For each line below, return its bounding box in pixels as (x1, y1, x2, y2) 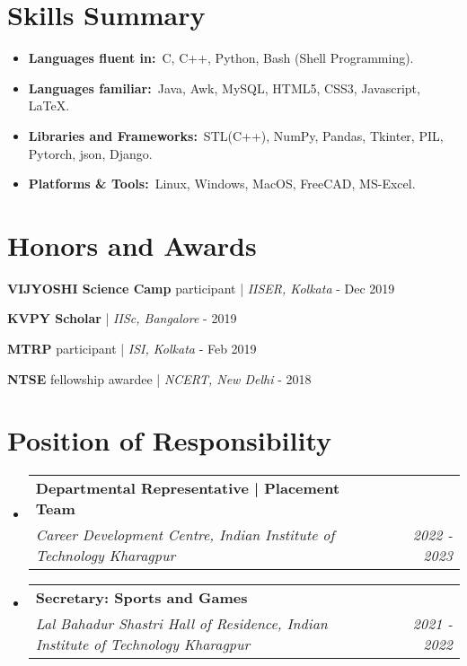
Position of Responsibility (7, 422, 332, 459)
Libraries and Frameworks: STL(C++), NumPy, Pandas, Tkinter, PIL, (28, 126, 444, 145)
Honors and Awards (7, 226, 257, 263)
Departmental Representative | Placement (35, 478, 340, 499)
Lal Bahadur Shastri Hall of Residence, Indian (35, 613, 328, 635)
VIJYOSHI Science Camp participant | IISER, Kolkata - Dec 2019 (7, 278, 395, 297)
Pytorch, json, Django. (28, 144, 153, 162)
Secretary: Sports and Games (35, 587, 248, 609)
